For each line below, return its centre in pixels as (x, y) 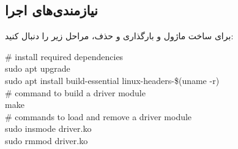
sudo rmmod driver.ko (46, 140)
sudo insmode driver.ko (48, 128)
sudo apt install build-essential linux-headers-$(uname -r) (112, 80)
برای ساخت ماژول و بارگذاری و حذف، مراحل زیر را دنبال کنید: (119, 36)
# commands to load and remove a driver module (99, 116)
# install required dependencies (64, 56)
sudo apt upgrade (38, 68)
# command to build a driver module (75, 92)
